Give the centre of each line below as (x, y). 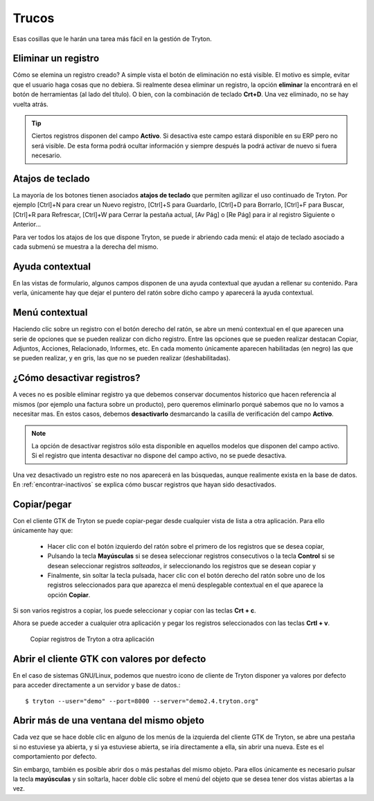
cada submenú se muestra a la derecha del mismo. (86, 247)
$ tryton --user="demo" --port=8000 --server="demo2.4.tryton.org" (142, 701)
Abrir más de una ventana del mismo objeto (108, 721)
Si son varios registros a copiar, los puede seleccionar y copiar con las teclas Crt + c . (134, 610)
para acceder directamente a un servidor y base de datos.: (97, 685)
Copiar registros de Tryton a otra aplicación (92, 639)
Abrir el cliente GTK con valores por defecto (109, 659)
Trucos (34, 18)
